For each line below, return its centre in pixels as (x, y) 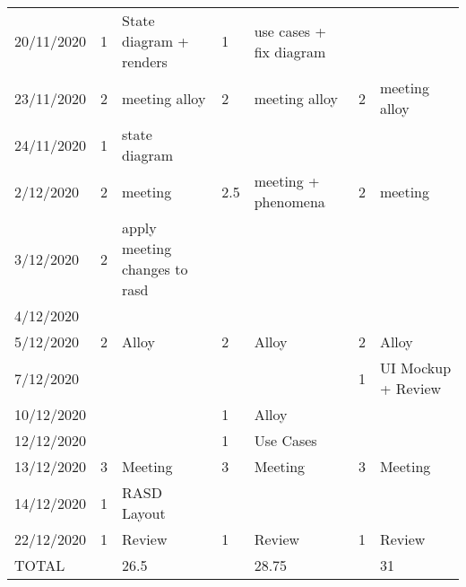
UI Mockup (415, 368)
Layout (144, 513)
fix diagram (290, 51)
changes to (155, 269)
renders (145, 61)
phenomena (289, 202)
